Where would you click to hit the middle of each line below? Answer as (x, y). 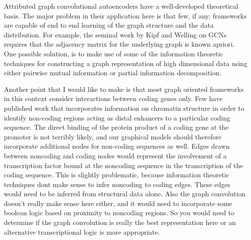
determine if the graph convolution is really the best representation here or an (120, 222)
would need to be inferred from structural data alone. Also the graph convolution (125, 194)
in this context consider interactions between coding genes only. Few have (113, 98)
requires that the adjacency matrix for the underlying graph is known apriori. (119, 44)
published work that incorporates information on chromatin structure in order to (124, 108)
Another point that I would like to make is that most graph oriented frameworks (124, 89)
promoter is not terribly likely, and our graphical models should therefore (113, 136)
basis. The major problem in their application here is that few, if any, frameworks (125, 15)
